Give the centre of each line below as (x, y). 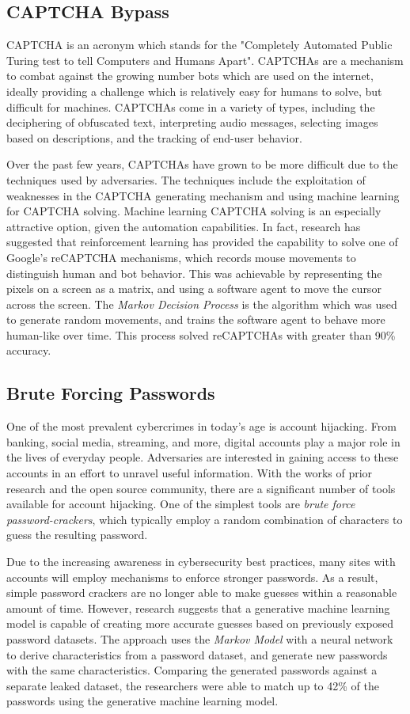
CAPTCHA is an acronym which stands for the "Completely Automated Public (199, 45)
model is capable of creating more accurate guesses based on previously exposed (200, 623)
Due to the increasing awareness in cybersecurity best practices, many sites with (201, 562)
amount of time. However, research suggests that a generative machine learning (198, 608)
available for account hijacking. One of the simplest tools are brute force (181, 504)
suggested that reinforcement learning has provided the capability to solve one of (202, 242)
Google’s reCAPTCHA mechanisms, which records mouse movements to (181, 257)
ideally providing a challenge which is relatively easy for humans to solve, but (194, 91)
